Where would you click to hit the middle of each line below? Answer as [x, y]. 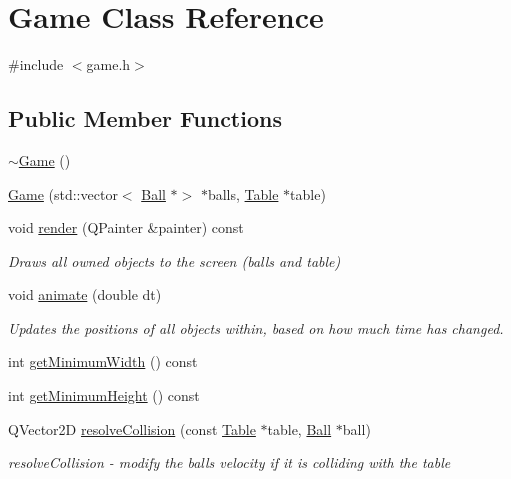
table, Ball [299, 428]
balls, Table [243, 193]
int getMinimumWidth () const [103, 361]
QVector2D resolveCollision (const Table [132, 428]
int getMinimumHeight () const [104, 395]
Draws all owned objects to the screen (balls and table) [174, 260]
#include [36, 64]
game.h [108, 64]
